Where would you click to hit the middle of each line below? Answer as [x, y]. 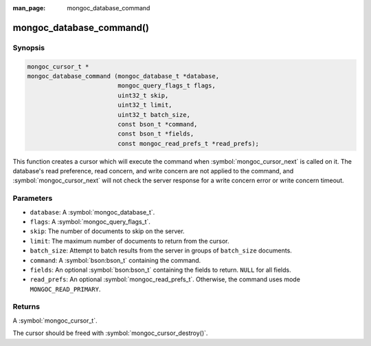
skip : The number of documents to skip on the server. [107, 231]
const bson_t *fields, [156, 134]
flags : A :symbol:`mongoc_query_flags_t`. [90, 221]
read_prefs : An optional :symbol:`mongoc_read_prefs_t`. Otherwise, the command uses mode [165, 279]
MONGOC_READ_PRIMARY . [65, 289]
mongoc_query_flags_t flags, [167, 86]
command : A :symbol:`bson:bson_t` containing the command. [115, 260]
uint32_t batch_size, [154, 115]
